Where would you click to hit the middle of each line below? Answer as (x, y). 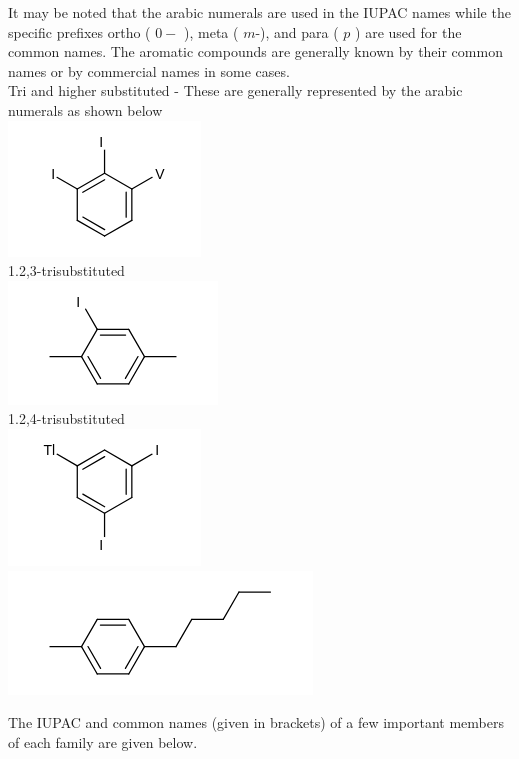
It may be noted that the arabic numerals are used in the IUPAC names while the (259, 12)
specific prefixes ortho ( (79, 31)
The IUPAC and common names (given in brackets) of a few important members (256, 722)
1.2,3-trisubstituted (66, 270)
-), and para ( (297, 31)
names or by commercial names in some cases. (149, 70)
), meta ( (211, 31)
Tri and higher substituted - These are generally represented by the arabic (235, 90)
